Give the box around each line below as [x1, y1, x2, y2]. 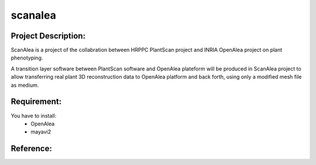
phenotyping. [11, 54, 43, 61]
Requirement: [11, 97, 62, 107]
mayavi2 [30, 128, 51, 135]
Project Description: [11, 31, 86, 41]
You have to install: [11, 112, 57, 119]
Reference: [11, 143, 52, 154]
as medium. [11, 82, 39, 89]
